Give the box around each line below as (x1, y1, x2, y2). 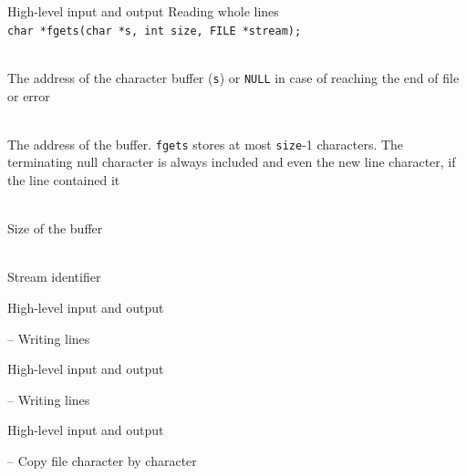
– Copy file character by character (7, 450, 197, 470)
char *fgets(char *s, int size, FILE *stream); (7, 24, 302, 37)
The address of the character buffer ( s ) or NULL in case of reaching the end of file (7, 67, 460, 87)
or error (7, 86, 50, 105)
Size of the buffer (7, 219, 103, 238)
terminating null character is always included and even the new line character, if (7, 152, 456, 171)
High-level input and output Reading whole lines (7, 2, 279, 20)
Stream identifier (7, 267, 101, 286)
